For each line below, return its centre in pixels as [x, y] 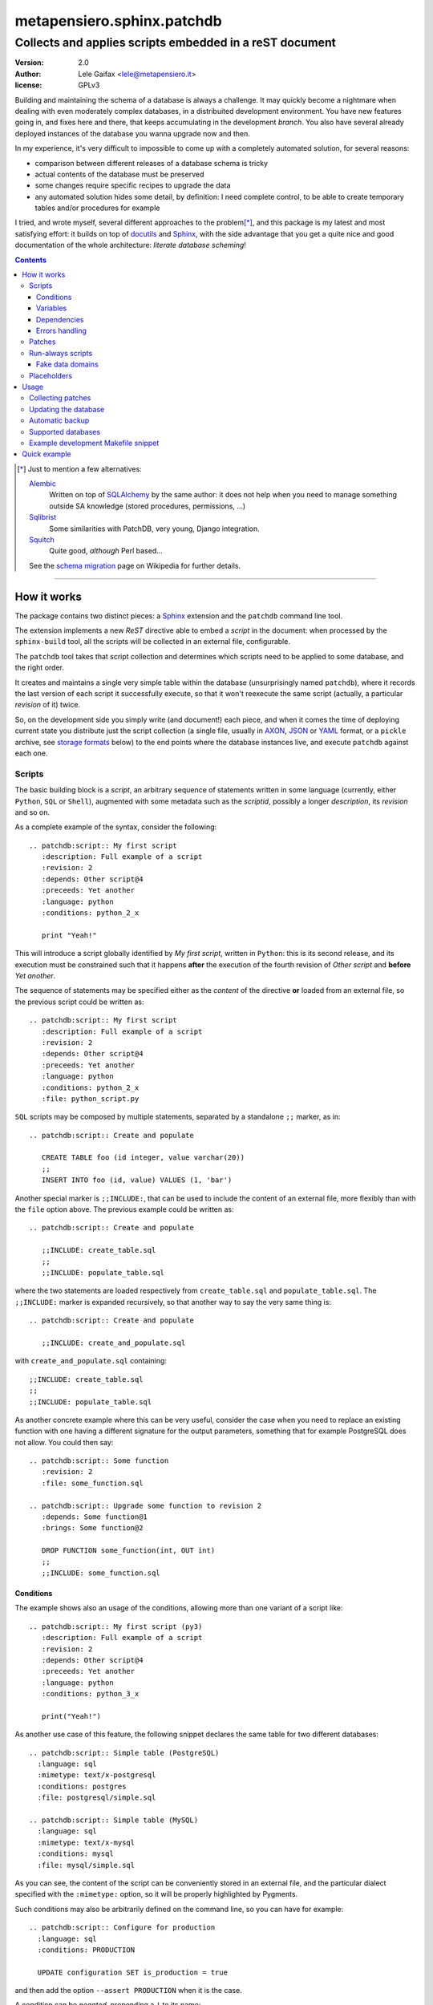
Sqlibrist [42, 517]
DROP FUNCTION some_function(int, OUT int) [128, 1551]
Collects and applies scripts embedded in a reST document [176, 43]
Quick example [47, 454]
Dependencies [60, 319]
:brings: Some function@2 [92, 1528]
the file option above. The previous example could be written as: [124, 1209]
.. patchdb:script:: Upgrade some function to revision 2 [146, 1505]
